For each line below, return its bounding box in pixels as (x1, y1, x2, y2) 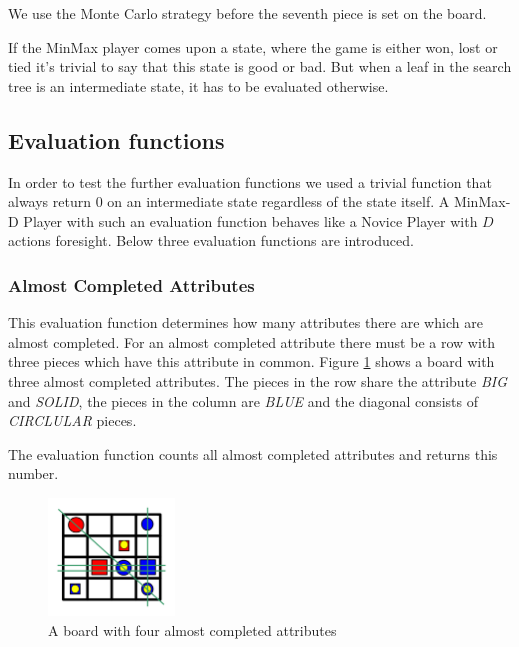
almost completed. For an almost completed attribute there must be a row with (8, 331, 496, 352)
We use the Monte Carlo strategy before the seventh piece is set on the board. (8, 3, 487, 23)
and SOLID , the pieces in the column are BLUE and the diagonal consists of (8, 390, 478, 411)
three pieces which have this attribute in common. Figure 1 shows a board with (8, 351, 495, 372)
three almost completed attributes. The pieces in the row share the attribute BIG (8, 370, 508, 391)
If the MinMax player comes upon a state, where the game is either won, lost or (8, 36, 498, 57)
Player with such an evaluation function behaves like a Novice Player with (23, 210, 478, 231)
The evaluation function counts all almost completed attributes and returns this (8, 443, 498, 464)
